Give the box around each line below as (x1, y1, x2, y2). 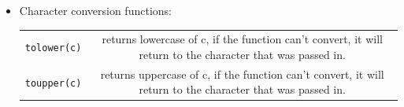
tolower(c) (24, 42, 82, 54)
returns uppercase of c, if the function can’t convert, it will (100, 65, 384, 82)
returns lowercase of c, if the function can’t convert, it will (102, 31, 383, 47)
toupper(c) (24, 77, 82, 89)
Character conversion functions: (19, 2, 172, 18)
